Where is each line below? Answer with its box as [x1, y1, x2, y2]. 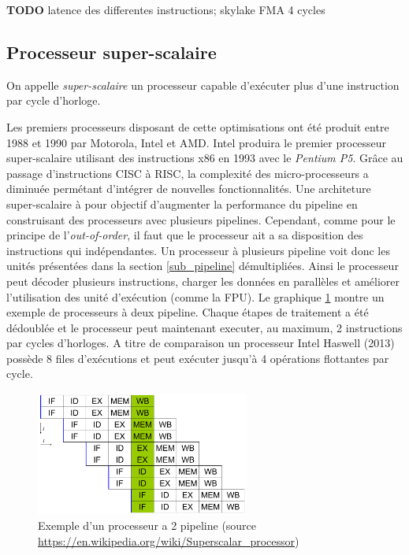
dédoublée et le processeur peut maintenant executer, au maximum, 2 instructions [6, 319, 403, 335]
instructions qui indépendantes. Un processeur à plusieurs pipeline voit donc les [6, 242, 390, 258]
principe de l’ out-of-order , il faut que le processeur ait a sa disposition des [6, 227, 363, 243]
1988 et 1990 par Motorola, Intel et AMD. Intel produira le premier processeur [6, 134, 387, 150]
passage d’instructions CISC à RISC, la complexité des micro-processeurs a [6, 165, 369, 181]
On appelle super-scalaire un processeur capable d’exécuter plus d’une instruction [6, 76, 400, 93]
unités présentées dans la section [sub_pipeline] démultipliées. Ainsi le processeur [6, 257, 399, 274]
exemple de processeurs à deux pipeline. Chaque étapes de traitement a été [6, 304, 369, 320]
